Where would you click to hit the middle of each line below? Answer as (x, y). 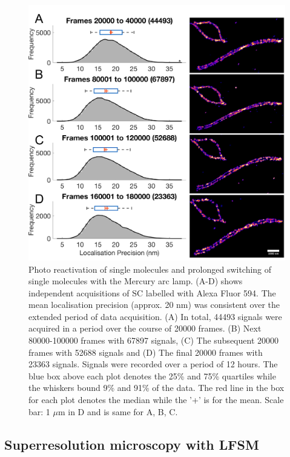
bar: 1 (39, 411)
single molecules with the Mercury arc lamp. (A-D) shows (136, 281)
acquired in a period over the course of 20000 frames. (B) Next (145, 328)
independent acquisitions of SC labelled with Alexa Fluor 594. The (152, 292)
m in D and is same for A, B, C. (118, 411)
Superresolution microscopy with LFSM (132, 444)
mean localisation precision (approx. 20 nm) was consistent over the (154, 305)
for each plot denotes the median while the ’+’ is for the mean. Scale (156, 400)
